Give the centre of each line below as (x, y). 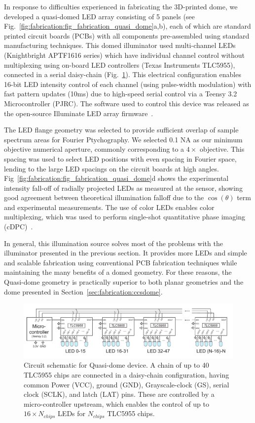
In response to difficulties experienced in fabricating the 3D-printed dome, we (121, 6)
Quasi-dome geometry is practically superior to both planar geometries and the (124, 282)
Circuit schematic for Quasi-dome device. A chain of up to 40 (116, 365)
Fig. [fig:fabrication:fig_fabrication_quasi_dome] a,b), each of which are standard (127, 26)
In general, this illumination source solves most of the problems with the (113, 243)
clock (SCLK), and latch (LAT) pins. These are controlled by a (119, 394)
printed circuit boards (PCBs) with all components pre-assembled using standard (127, 35)
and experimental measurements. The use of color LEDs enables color (109, 207)
